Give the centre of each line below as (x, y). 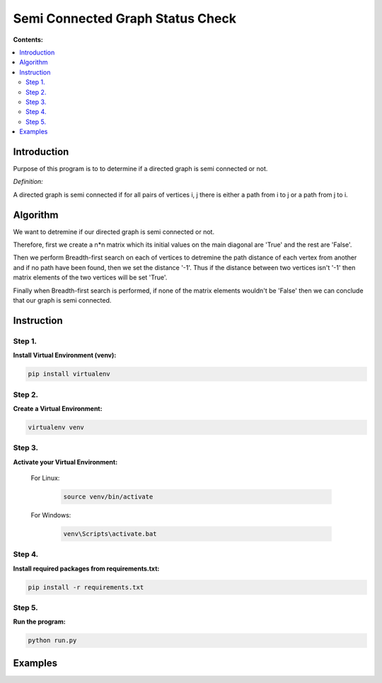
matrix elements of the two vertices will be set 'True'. (90, 278)
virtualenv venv (56, 427)
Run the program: (40, 621)
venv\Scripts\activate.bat (110, 533)
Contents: (28, 40)
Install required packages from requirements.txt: (86, 568)
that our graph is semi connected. (62, 300)
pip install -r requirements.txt (86, 587)
